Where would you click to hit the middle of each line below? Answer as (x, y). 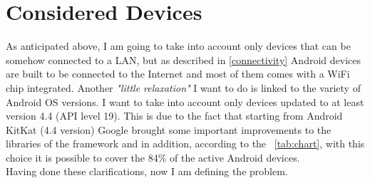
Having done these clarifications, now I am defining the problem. (147, 171)
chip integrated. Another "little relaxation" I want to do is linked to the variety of (183, 87)
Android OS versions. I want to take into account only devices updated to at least (185, 101)
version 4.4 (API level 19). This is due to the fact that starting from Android (174, 116)
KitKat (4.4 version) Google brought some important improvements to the (169, 129)
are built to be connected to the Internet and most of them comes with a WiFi (178, 74)
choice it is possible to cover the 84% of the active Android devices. (153, 157)
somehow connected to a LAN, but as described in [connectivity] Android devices (183, 59)
